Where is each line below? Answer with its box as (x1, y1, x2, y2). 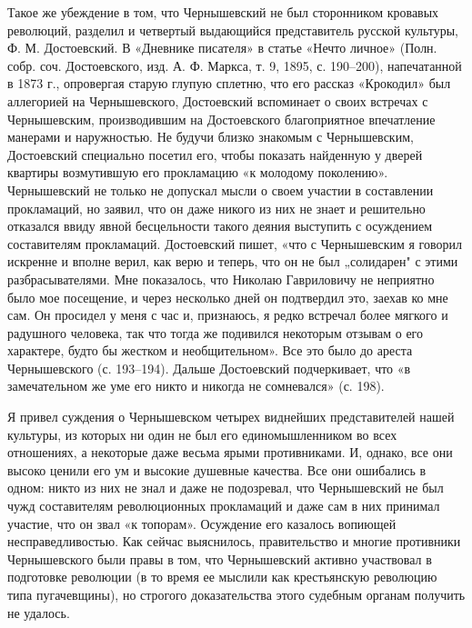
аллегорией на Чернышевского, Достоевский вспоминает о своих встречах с (7, 91, 428, 110)
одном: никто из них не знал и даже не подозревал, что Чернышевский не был (7, 478, 444, 497)
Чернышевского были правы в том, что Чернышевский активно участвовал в (7, 549, 432, 568)
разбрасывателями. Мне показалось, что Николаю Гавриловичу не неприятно (7, 269, 435, 288)
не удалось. (7, 603, 70, 622)
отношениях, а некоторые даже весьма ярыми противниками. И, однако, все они (7, 443, 453, 462)
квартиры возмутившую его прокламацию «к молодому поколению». (7, 163, 388, 182)
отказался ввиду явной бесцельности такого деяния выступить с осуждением (7, 216, 433, 235)
